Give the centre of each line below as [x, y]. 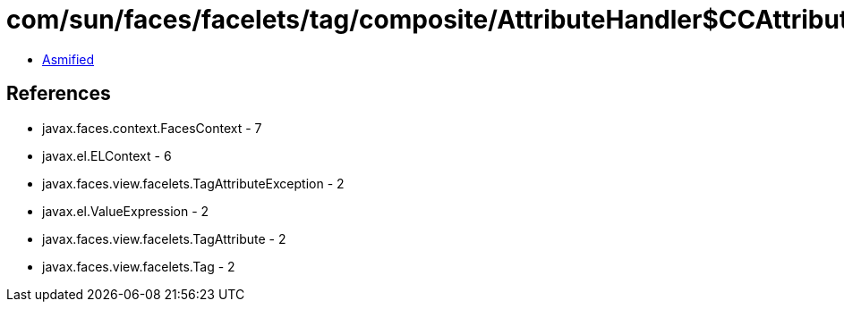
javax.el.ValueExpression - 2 [126, 211]
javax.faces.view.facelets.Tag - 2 [139, 266]
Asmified [68, 59]
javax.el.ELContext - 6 [107, 155]
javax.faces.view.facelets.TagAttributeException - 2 [193, 183]
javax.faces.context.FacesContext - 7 [152, 128]
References [59, 94]
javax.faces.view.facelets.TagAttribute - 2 [164, 238]
